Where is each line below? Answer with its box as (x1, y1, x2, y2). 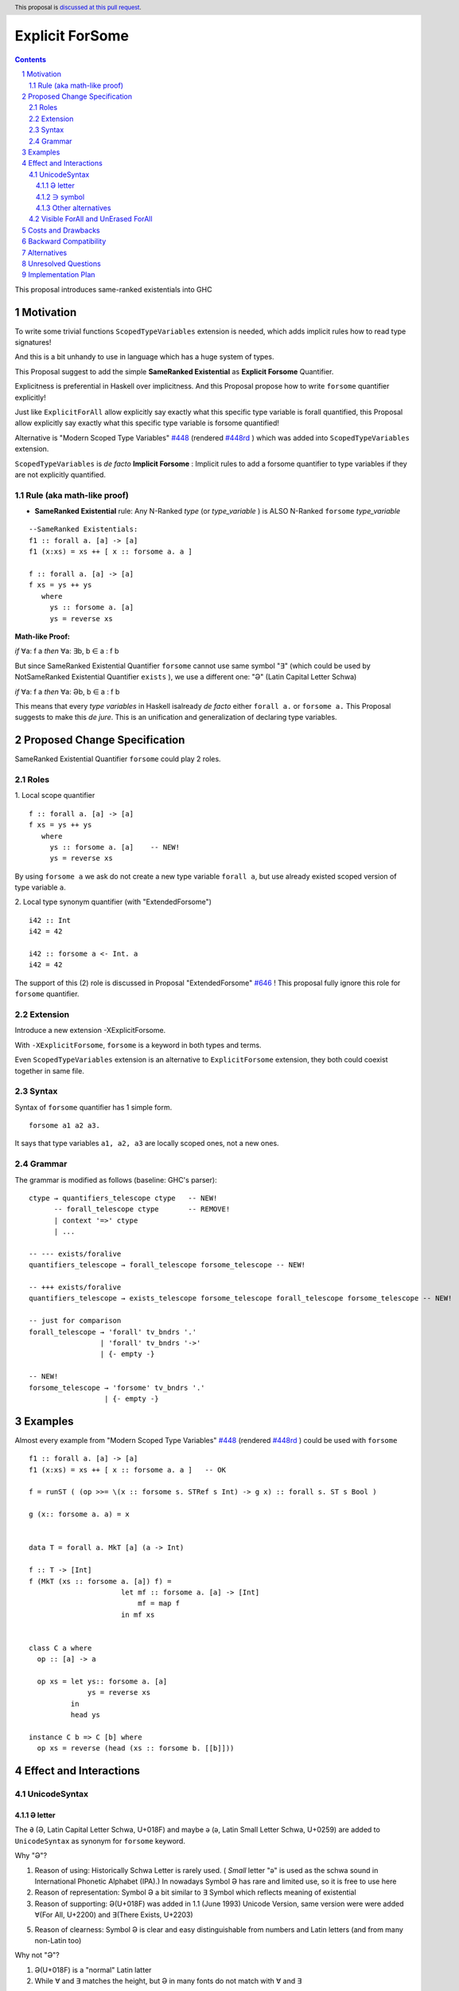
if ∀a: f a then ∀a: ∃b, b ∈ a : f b (14, 646, 119, 656)
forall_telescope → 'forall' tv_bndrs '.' (29, 1327, 197, 1336)
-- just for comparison (29, 1316, 122, 1325)
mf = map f (138, 1599, 181, 1608)
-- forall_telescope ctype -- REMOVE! (53, 1205, 231, 1214)
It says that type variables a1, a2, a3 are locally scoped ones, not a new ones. (14, 1139, 279, 1148)
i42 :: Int (29, 916, 72, 925)
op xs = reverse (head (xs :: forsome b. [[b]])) (37, 1744, 235, 1753)
